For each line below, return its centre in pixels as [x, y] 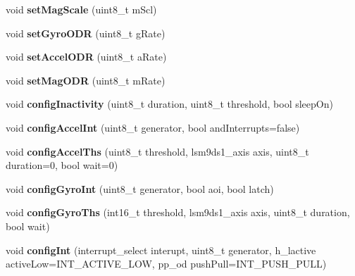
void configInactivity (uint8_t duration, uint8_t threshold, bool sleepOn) [169, 104]
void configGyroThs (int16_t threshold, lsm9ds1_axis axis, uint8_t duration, [178, 212]
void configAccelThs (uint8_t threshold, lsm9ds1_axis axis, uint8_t [157, 151]
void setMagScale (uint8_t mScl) [81, 9]
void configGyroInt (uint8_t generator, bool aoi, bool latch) [140, 188]
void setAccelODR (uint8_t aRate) [86, 57]
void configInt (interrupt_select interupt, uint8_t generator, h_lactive [161, 250]
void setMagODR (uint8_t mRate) [86, 80]
